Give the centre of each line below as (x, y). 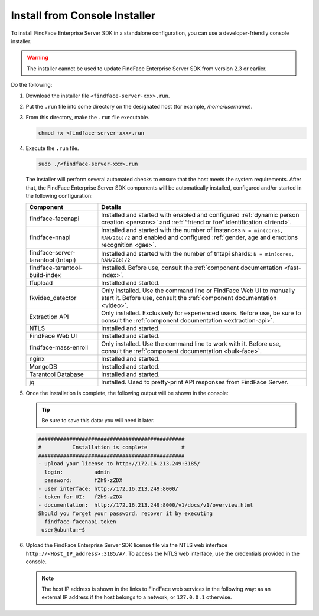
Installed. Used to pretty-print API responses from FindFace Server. (195, 382)
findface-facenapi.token (80, 522)
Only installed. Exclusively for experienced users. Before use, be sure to (201, 313)
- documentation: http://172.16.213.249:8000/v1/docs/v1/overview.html (146, 505)
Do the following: (32, 85)
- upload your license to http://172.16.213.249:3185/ (119, 464)
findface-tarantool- (56, 268)
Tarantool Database (56, 374)
